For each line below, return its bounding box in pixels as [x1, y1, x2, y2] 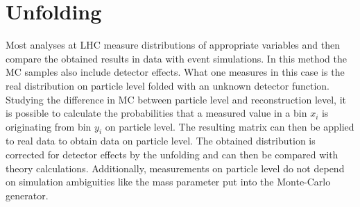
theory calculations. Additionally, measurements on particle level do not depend [6, 160, 345, 175]
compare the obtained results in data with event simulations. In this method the [6, 51, 348, 65]
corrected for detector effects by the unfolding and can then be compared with [6, 147, 338, 162]
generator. [6, 188, 49, 202]
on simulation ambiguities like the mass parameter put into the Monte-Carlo [6, 174, 331, 189]
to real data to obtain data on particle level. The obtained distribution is [6, 133, 316, 148]
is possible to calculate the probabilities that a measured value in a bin [6, 106, 307, 120]
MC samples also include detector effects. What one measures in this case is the [6, 65, 345, 79]
